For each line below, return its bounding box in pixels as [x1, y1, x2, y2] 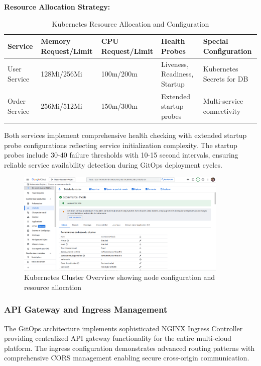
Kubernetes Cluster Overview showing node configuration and [24, 272, 215, 282]
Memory [41, 36, 71, 46]
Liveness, [161, 58, 189, 69]
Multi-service [203, 96, 243, 106]
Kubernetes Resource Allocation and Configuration [52, 18, 209, 29]
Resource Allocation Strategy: [4, 2, 110, 12]
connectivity [203, 106, 241, 116]
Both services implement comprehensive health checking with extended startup [4, 129, 247, 140]
